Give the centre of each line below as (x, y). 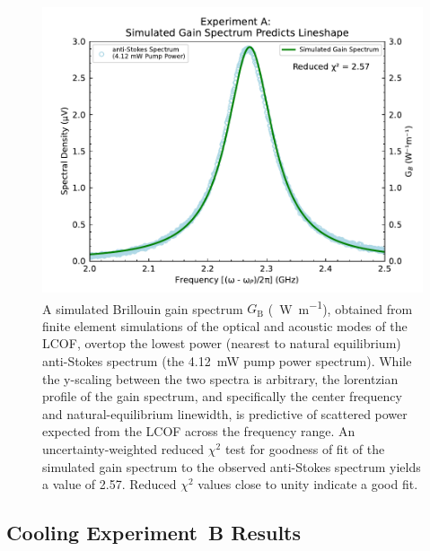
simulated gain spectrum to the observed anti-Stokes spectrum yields (232, 466)
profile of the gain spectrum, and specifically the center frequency (222, 396)
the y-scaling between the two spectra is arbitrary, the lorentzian (220, 378)
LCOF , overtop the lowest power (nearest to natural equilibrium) (222, 343)
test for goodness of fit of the (305, 449)
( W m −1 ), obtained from (340, 307)
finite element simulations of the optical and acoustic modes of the (225, 325)
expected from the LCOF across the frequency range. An (199, 431)
